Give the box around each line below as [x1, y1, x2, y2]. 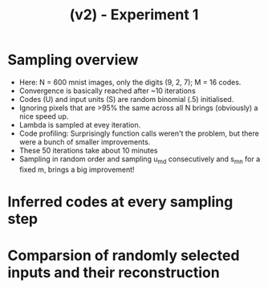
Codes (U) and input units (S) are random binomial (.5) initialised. [18, 94, 234, 104]
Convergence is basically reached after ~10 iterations [18, 86, 196, 96]
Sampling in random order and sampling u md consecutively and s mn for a [18, 154, 261, 165]
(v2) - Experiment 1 [69, 6, 199, 24]
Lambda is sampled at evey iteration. [18, 120, 141, 129]
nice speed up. [18, 111, 69, 121]
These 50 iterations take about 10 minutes [18, 145, 158, 155]
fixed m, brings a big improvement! [18, 165, 135, 174]
